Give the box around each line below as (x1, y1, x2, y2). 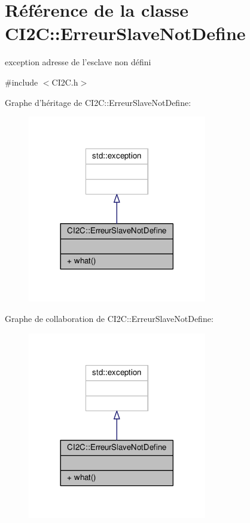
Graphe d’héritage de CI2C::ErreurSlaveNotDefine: (5, 96, 191, 108)
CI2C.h (51, 75, 78, 88)
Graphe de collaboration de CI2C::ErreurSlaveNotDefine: (5, 312, 214, 325)
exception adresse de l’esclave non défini (5, 56, 151, 68)
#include (5, 75, 38, 88)
